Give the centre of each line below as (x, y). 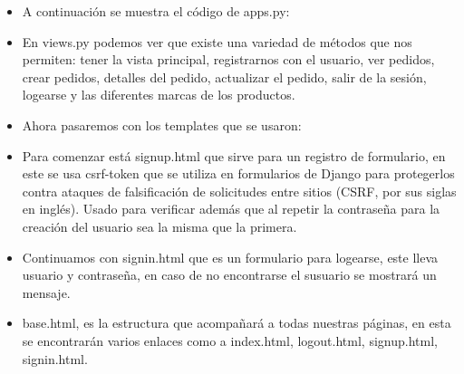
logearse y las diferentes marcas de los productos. (159, 95)
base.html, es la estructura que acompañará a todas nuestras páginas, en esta (237, 323)
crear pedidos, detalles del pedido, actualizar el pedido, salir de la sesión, (224, 77)
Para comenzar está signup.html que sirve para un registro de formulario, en (234, 155)
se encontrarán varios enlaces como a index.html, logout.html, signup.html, (230, 340)
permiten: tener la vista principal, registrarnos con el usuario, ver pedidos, (228, 59)
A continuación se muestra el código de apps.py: (156, 11)
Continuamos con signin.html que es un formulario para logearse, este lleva (230, 257)
